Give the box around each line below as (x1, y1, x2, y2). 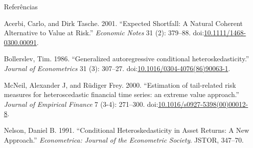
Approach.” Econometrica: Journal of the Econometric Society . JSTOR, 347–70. (4, 134, 244, 145)
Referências (4, 1, 38, 11)
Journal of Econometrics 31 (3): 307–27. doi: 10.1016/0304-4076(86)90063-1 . (4, 63, 230, 73)
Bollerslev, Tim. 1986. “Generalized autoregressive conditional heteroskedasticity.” (4, 53, 249, 64)
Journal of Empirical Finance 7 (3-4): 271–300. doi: (4, 99, 159, 109)
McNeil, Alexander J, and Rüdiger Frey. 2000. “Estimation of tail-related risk (4, 79, 236, 90)
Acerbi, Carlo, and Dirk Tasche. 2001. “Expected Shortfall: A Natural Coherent (4, 18, 243, 28)
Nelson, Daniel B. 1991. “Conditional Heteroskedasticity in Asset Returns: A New (4, 124, 250, 135)
